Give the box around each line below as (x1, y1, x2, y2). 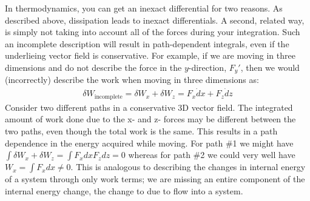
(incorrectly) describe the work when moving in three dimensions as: (5, 73, 259, 86)
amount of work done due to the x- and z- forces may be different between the (5, 113, 296, 125)
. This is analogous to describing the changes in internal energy (70, 160, 306, 173)
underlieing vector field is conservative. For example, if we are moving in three (5, 49, 295, 62)
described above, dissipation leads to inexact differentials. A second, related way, (5, 13, 305, 26)
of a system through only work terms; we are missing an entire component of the (5, 173, 305, 185)
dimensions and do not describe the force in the (5, 61, 182, 73)
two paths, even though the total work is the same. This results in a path (5, 124, 278, 137)
